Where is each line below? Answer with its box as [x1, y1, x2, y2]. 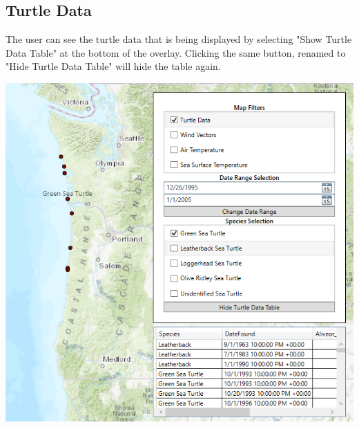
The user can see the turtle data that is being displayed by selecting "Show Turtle [6, 32, 352, 46]
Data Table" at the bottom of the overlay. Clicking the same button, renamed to [6, 45, 346, 60]
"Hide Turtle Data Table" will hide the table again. [6, 59, 221, 73]
